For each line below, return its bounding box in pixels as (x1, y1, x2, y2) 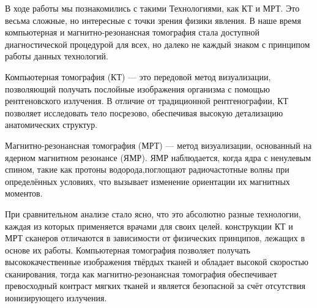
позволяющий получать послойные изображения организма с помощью (5, 82, 270, 95)
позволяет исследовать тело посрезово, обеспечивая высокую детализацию (5, 106, 283, 119)
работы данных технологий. (5, 50, 108, 62)
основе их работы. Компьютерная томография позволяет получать (5, 243, 250, 256)
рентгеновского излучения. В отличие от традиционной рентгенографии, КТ (5, 94, 289, 107)
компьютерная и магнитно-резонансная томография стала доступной (5, 26, 260, 39)
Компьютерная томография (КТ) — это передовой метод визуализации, (5, 70, 271, 83)
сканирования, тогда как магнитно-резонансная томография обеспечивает (5, 267, 277, 280)
